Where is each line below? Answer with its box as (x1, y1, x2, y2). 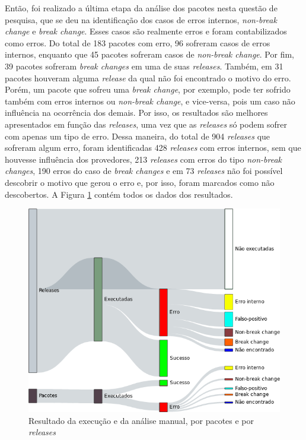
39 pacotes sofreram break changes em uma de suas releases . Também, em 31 (5, 59, 283, 72)
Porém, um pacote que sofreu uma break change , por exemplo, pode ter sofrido (5, 83, 291, 96)
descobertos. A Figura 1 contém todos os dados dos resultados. (5, 188, 233, 200)
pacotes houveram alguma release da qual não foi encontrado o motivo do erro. (5, 71, 291, 84)
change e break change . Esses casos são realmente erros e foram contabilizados (5, 25, 287, 37)
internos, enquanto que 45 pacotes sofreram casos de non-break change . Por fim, (5, 48, 294, 61)
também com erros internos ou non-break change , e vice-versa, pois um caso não (5, 94, 295, 107)
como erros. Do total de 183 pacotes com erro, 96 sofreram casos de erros (5, 36, 270, 49)
